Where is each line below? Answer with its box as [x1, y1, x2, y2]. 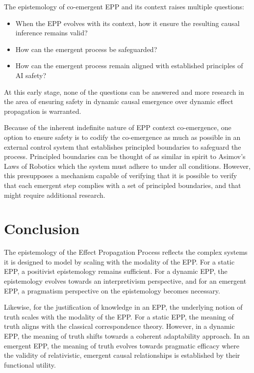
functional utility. [4, 359, 56, 370]
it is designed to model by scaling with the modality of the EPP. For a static [4, 256, 235, 266]
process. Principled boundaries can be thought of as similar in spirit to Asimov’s [4, 151, 246, 161]
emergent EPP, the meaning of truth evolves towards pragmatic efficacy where [4, 340, 240, 350]
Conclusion [4, 218, 80, 239]
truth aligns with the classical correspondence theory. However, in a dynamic [4, 321, 235, 331]
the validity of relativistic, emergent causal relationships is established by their [4, 350, 240, 360]
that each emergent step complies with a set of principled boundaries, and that [4, 180, 241, 190]
